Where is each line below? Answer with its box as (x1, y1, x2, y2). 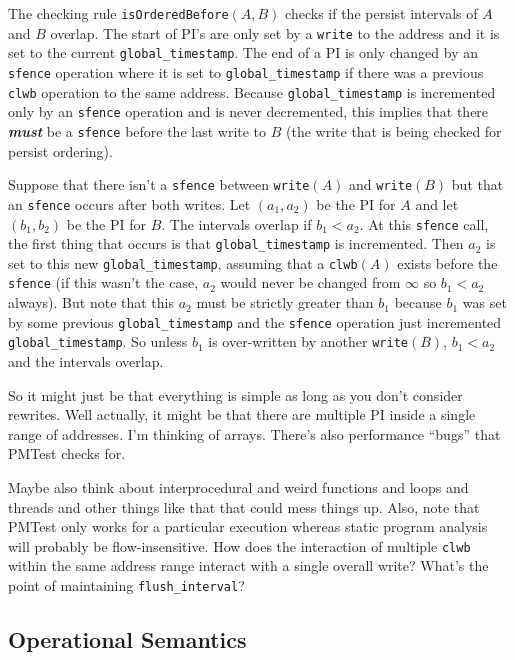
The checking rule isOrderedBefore (8, 3, 229, 23)
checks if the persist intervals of (285, 3, 478, 23)
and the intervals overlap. (8, 351, 164, 372)
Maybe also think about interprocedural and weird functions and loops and (8, 477, 469, 497)
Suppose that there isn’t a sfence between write (8, 174, 310, 195)
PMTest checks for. (8, 443, 126, 464)
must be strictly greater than (196, 292, 374, 313)
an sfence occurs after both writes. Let (8, 193, 251, 214)
